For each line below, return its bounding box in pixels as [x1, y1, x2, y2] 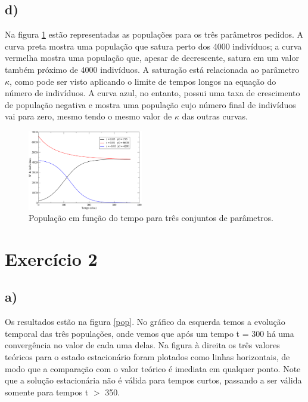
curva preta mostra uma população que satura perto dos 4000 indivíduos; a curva [5, 39, 302, 52]
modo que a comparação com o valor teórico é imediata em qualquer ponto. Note [5, 362, 301, 375]
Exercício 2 [5, 246, 98, 271]
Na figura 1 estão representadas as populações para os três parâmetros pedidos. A [5, 28, 304, 41]
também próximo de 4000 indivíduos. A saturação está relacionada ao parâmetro [5, 63, 300, 75]
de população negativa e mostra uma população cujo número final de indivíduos [5, 98, 296, 111]
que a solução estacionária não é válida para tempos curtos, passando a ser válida [5, 374, 302, 386]
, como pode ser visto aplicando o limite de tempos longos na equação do [10, 75, 276, 87]
